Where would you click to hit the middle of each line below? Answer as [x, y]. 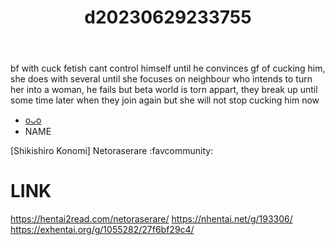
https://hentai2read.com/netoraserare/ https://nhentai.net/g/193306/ [151, 219]
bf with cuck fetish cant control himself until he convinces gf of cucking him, [168, 68]
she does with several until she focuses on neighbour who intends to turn [161, 79]
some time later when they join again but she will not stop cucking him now [165, 100]
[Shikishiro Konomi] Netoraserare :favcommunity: [112, 151]
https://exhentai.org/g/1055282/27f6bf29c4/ [102, 230]
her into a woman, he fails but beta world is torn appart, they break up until [164, 90]
